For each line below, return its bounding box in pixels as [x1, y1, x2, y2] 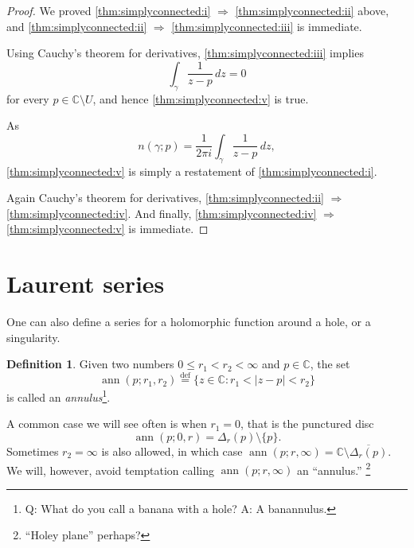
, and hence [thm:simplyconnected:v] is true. [92, 90, 309, 107]
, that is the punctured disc [240, 415, 374, 432]
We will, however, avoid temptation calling [6, 461, 214, 478]
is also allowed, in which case [101, 442, 243, 459]
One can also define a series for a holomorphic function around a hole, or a [6, 313, 371, 330]
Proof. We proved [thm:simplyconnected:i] [6, 2, 211, 18]
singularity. [6, 328, 61, 345]
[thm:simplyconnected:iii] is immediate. [171, 17, 362, 34]
